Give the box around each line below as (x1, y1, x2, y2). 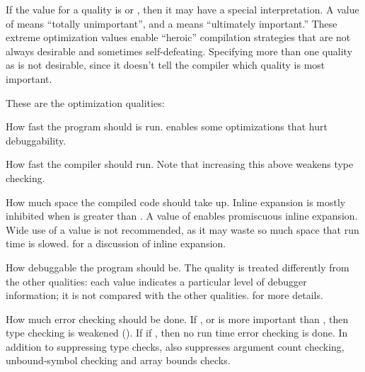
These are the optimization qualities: (6, 95, 165, 110)
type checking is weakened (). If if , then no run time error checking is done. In (6, 325, 348, 340)
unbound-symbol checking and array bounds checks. (6, 353, 231, 368)
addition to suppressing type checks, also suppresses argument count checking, (6, 339, 344, 354)
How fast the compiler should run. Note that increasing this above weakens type (6, 157, 354, 171)
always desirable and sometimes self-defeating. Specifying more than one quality (6, 43, 353, 58)
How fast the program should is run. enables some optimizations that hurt (6, 119, 328, 134)
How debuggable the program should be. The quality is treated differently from (6, 259, 349, 274)
